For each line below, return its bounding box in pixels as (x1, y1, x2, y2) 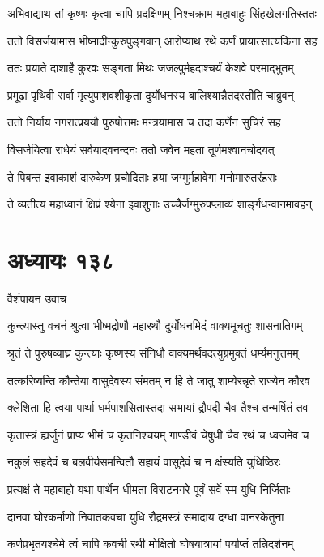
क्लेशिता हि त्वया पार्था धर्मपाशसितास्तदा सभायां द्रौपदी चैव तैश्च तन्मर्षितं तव (7, 399, 309, 416)
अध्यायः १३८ (7, 242, 114, 276)
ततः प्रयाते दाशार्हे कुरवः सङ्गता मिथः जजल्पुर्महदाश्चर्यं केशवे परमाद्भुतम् (7, 59, 294, 76)
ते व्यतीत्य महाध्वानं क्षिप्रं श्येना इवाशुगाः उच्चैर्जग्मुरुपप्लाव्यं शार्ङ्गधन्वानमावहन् (7, 195, 312, 212)
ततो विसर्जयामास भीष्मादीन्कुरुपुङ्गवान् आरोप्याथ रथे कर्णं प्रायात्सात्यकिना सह (7, 32, 318, 49)
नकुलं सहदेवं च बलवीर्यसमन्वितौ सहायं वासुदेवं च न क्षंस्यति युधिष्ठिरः (7, 453, 281, 470)
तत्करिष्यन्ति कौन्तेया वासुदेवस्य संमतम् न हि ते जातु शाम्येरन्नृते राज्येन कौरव (7, 371, 310, 388)
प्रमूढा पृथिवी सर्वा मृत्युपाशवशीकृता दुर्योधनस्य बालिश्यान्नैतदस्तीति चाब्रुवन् (7, 86, 294, 103)
